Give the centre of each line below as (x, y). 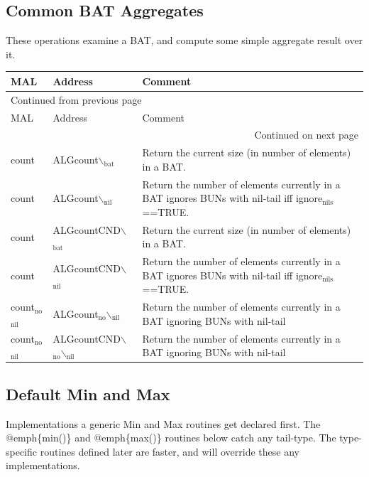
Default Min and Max (88, 393)
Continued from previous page (76, 99)
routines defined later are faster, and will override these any (170, 451)
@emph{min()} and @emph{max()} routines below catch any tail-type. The (171, 438)
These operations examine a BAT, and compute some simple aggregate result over (184, 40)
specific (22, 451)
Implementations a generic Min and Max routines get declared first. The (163, 423)
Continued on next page (306, 135)
